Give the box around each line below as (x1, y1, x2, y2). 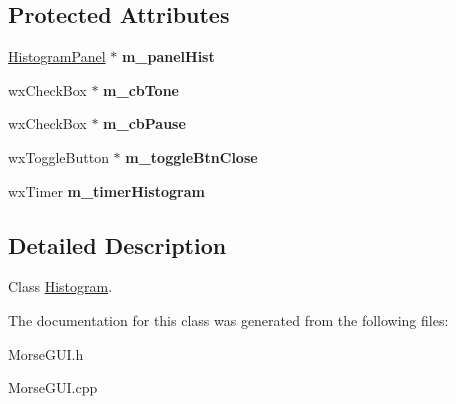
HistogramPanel (8, 46, 106, 67)
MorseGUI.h (8, 343, 84, 364)
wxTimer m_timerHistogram (8, 180, 205, 201)
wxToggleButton (8, 146, 109, 167)
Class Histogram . (8, 276, 113, 297)
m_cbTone (103, 79, 179, 100)
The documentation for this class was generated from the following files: (8, 309, 449, 330)
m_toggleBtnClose (125, 146, 258, 167)
